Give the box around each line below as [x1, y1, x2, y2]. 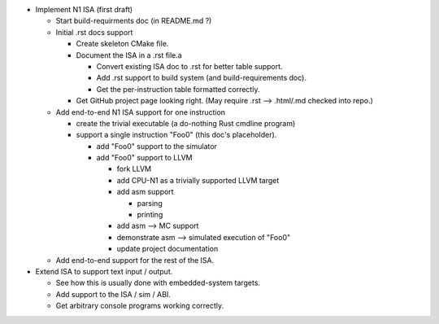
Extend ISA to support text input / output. [35, 266, 173, 276]
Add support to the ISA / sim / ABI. [55, 289, 171, 299]
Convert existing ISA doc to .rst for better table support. [96, 61, 284, 71]
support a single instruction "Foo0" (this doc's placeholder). [76, 130, 277, 140]
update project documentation [116, 244, 219, 254]
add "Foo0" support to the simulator [96, 141, 217, 151]
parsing [137, 198, 163, 208]
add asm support [116, 187, 174, 197]
